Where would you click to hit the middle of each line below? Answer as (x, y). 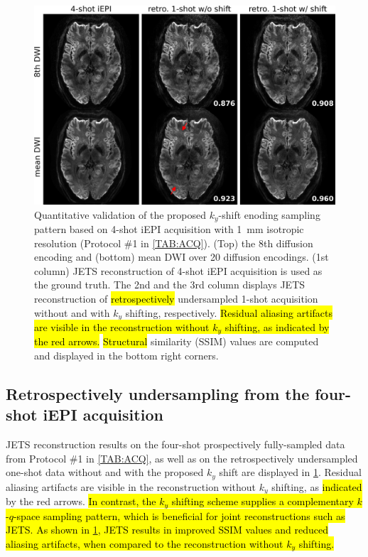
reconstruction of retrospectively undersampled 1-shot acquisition (176, 298)
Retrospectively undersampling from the (158, 394)
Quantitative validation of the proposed (120, 214)
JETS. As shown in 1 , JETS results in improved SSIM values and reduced (167, 530)
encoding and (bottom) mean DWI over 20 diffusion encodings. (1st (182, 257)
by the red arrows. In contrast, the (81, 501)
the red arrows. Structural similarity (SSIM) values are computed (177, 341)
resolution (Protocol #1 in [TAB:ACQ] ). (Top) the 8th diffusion (174, 243)
